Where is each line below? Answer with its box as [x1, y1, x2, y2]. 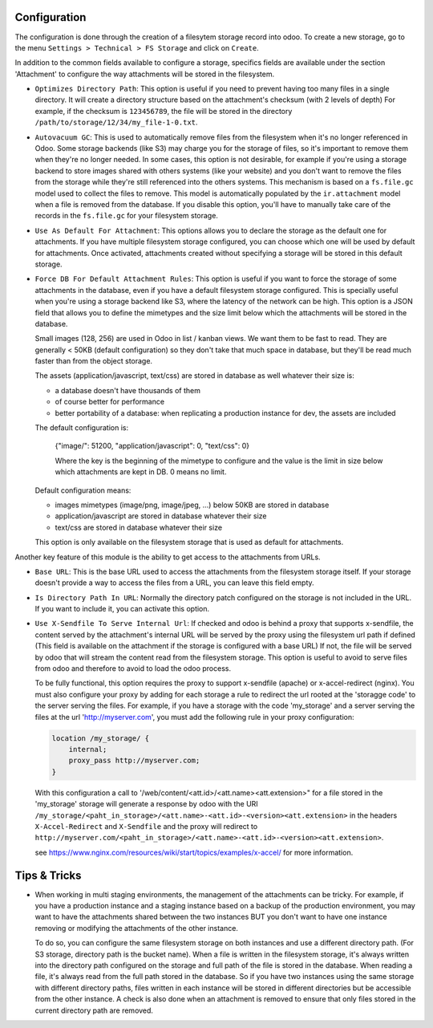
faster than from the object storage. [34, 356, 152, 366]
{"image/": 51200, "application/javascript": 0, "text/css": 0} [55, 441, 250, 451]
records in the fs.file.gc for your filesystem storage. [34, 211, 218, 221]
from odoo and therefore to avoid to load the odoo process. [34, 664, 232, 673]
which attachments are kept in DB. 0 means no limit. [55, 467, 227, 477]
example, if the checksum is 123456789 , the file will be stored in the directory [34, 106, 293, 116]
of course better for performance [55, 397, 164, 407]
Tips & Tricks [14, 868, 82, 882]
